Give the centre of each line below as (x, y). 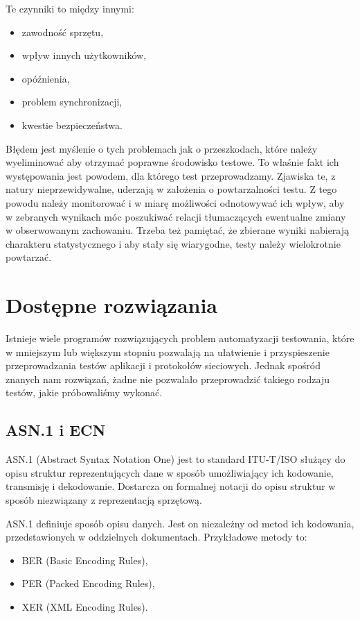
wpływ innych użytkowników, (84, 55)
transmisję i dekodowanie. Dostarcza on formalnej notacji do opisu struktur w (171, 486)
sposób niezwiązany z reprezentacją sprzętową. (104, 499)
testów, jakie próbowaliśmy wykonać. (84, 392)
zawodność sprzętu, (63, 32)
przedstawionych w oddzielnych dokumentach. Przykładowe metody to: (156, 537)
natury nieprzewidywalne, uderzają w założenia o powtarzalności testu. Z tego (171, 189)
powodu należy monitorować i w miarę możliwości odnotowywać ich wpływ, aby (175, 202)
